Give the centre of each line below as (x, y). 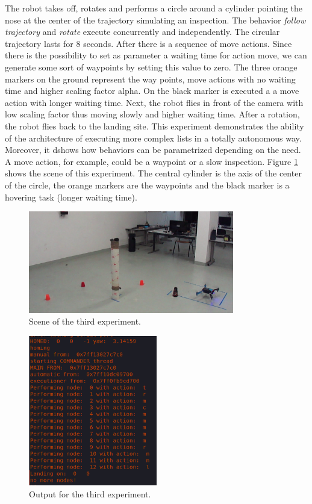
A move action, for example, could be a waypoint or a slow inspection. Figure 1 (151, 161)
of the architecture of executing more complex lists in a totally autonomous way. (153, 138)
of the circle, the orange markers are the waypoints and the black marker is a (147, 185)
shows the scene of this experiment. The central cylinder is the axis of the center (153, 173)
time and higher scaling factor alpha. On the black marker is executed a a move (152, 91)
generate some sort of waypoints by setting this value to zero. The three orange (151, 67)
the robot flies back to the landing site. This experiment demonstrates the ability (154, 126)
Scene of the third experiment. (85, 321)
